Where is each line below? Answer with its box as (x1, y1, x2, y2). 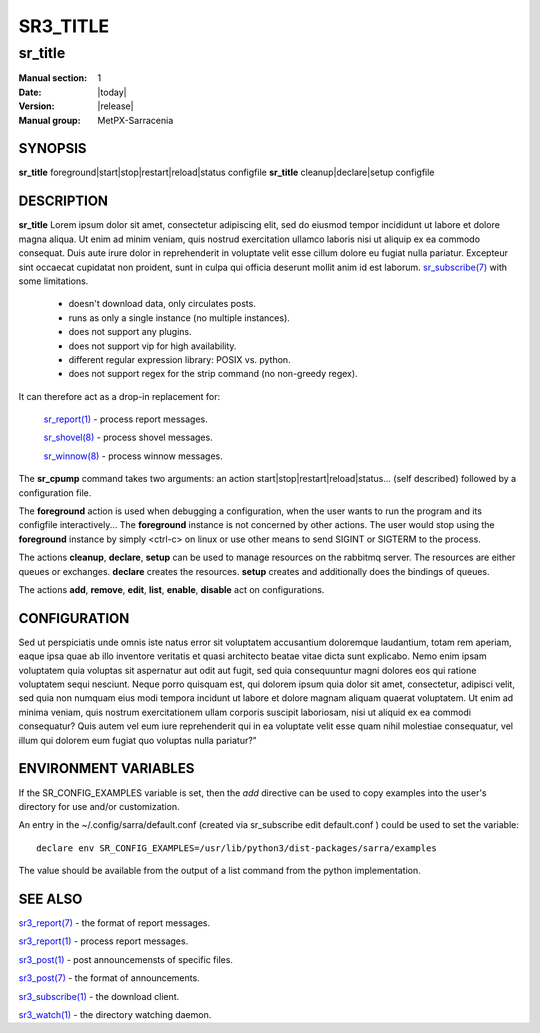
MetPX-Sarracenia (97, 114, 174, 126)
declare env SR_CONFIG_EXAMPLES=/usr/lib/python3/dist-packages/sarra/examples (36, 842, 437, 854)
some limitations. (18, 275, 89, 287)
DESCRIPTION (18, 193, 109, 210)
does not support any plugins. (68, 326, 192, 338)
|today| (97, 86, 127, 98)
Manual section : (18, 72, 88, 84)
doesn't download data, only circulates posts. (68, 298, 257, 310)
